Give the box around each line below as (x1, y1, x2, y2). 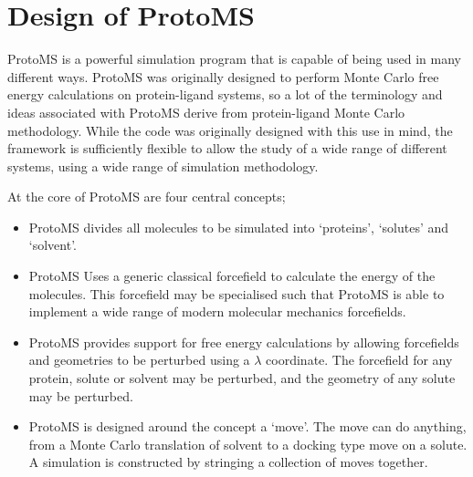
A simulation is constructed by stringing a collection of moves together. (28, 452, 428, 472)
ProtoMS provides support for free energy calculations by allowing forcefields (28, 332, 459, 351)
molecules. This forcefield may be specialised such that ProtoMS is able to (28, 284, 445, 303)
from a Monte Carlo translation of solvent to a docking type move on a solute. (28, 434, 468, 453)
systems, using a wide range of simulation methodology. (7, 156, 319, 175)
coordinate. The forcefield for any (266, 350, 453, 369)
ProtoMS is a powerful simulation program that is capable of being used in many (7, 49, 461, 68)
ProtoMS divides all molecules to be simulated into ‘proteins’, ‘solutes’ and (28, 217, 449, 236)
